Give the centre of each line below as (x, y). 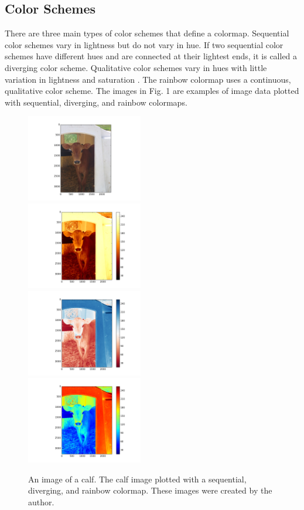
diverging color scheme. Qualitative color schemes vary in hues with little (136, 67)
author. (41, 501)
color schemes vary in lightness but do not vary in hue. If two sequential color (144, 44)
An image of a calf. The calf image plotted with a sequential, (137, 479)
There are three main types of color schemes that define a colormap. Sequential (147, 33)
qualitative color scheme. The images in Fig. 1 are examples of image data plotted (152, 91)
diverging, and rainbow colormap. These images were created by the (150, 490)
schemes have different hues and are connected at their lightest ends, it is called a (151, 56)
